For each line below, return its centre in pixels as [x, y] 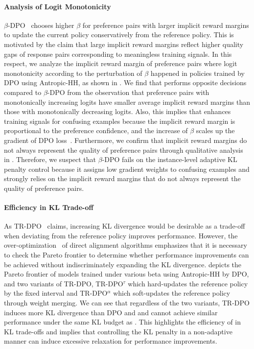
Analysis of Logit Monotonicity [58, 6]
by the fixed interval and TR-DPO [56, 293]
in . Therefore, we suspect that [50, 159]
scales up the [215, 130]
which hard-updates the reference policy [188, 283]
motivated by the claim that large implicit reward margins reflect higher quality [124, 44]
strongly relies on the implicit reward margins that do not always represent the [122, 178]
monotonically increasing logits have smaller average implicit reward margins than [127, 102]
